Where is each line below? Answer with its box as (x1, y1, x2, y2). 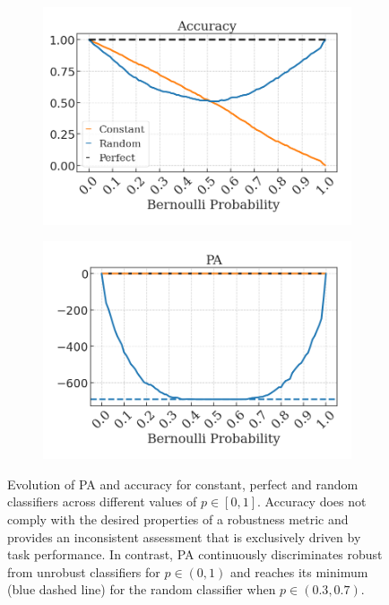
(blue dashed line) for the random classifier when (7, 580, 276, 599)
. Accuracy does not (257, 492, 367, 511)
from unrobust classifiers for (7, 562, 160, 581)
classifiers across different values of (7, 492, 197, 511)
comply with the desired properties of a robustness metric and (7, 510, 349, 529)
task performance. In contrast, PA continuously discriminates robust (7, 545, 383, 564)
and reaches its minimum (229, 562, 368, 581)
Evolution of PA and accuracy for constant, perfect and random (7, 474, 359, 493)
